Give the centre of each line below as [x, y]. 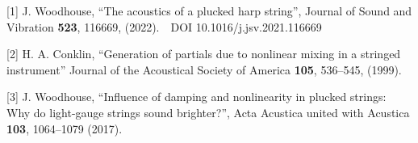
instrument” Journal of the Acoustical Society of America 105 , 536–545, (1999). [204, 69]
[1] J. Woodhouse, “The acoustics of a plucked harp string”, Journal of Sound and [209, 11]
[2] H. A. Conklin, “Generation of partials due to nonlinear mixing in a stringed [204, 54]
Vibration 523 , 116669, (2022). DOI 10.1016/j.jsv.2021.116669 [164, 26]
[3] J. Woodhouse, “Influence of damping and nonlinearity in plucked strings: [196, 97]
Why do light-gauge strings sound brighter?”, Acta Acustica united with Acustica [208, 112]
